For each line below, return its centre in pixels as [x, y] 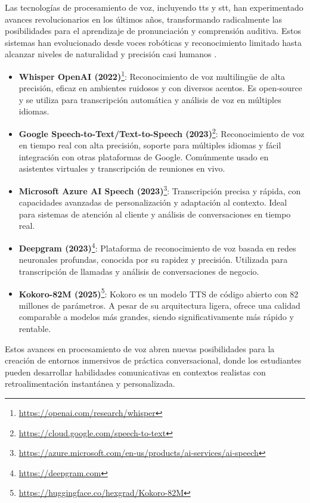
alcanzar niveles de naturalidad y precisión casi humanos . [111, 54]
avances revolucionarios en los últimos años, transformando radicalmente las [144, 19]
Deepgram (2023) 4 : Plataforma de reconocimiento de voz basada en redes [157, 247]
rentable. [35, 328]
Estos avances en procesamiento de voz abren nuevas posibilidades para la [140, 348]
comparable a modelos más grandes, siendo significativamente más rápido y [156, 317]
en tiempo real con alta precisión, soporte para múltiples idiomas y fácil [150, 145]
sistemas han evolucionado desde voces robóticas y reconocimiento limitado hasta [153, 42]
